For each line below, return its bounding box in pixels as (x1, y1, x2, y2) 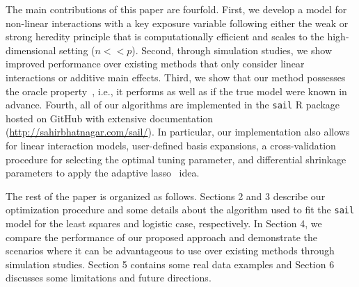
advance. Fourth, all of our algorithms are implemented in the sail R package (6, 97, 340, 112)
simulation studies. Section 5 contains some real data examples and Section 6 (6, 256, 335, 271)
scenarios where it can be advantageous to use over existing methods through (6, 243, 335, 258)
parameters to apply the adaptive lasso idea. (6, 165, 200, 180)
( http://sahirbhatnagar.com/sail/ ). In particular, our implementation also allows (6, 124, 350, 139)
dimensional (6, 42, 56, 57)
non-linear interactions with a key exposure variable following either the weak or (6, 15, 349, 30)
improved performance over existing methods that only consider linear (6, 56, 305, 71)
